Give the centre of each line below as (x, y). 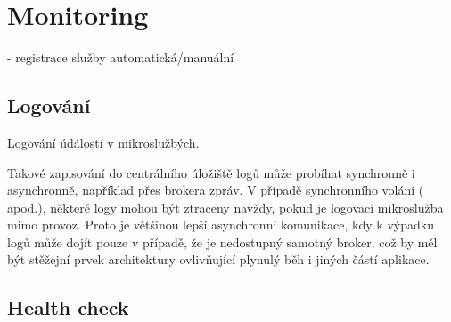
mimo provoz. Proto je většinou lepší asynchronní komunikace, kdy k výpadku (221, 225)
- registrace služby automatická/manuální (121, 57)
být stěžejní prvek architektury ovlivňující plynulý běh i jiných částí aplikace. (218, 259)
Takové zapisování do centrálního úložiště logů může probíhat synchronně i (211, 172)
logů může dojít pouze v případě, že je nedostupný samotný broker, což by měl (222, 241)
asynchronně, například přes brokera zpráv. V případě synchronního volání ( (216, 190)
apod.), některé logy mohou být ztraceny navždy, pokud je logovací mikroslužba (225, 207)
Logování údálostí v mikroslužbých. (103, 142)
